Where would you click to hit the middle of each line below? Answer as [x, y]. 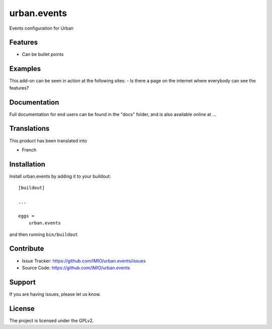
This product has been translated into [48, 140]
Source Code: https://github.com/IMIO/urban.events [76, 268]
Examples [25, 69]
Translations [29, 129]
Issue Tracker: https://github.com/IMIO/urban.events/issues [84, 261]
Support [22, 282]
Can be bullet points [43, 54]
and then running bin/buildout [44, 234]
